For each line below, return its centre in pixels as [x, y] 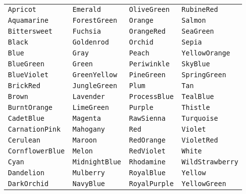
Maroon [85, 140]
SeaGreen [198, 31]
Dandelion [26, 173]
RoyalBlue [147, 173]
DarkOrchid [28, 184]
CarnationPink [34, 129]
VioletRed [200, 140]
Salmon [194, 20]
